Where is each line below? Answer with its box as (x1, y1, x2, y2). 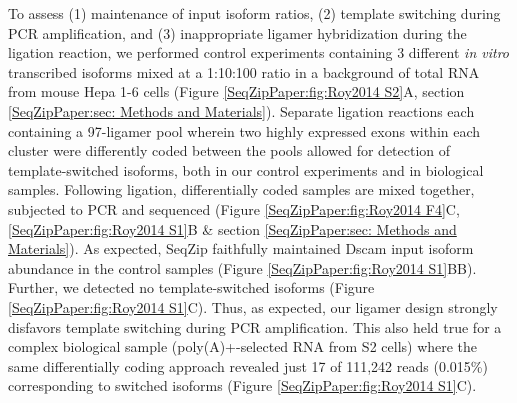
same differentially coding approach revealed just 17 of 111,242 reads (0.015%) (8, 355, 488, 376)
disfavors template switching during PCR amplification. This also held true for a (8, 316, 502, 337)
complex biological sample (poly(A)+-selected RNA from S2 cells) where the (8, 336, 478, 357)
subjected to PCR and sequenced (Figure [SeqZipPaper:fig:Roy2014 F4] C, (8, 198, 460, 219)
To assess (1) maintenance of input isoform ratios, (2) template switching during (8, 3, 501, 23)
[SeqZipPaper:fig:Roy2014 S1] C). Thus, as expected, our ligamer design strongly (8, 296, 498, 317)
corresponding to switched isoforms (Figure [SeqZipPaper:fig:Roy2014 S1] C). (8, 375, 477, 396)
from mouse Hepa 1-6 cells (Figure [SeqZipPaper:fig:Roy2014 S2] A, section (8, 81, 465, 102)
